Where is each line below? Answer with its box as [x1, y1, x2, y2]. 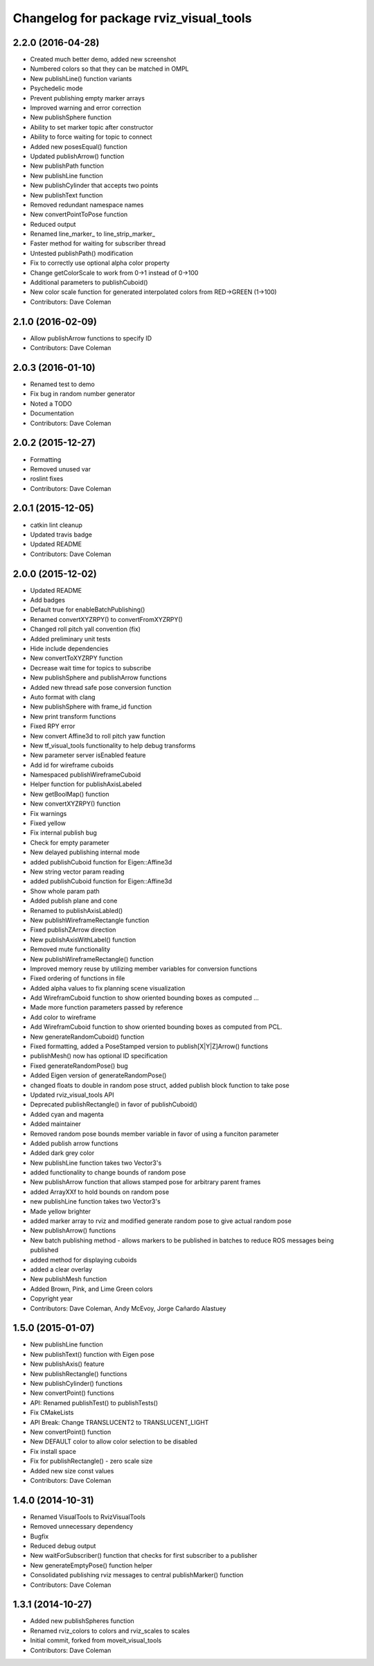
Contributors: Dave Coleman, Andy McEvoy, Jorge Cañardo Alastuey [30, 1304, 226, 1312]
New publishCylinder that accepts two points [30, 181, 159, 190]
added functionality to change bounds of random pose [30, 1168, 186, 1177]
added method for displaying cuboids [30, 1256, 137, 1264]
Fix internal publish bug [30, 828, 97, 837]
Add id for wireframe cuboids [30, 761, 114, 769]
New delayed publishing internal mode [30, 848, 140, 856]
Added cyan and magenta [30, 1110, 104, 1118]
